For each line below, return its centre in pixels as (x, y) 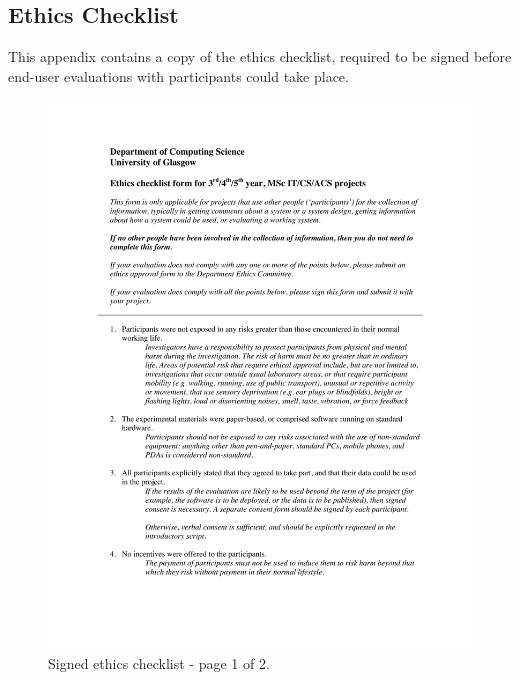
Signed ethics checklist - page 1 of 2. (159, 662)
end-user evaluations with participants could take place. (178, 75)
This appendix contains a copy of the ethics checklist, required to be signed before (260, 56)
